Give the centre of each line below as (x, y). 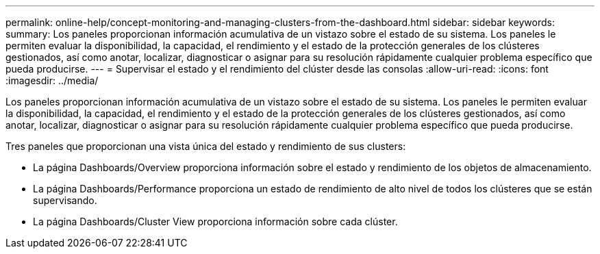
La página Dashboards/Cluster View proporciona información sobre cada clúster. (215, 221)
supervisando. (65, 200)
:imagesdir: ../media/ (52, 80)
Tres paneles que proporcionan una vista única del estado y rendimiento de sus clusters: (206, 146)
